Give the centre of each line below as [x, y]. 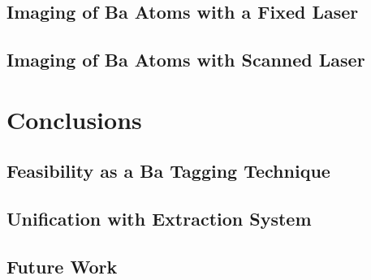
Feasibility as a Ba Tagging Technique [168, 171]
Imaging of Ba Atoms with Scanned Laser [186, 60]
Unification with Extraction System [159, 219]
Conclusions [74, 119]
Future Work [62, 266]
